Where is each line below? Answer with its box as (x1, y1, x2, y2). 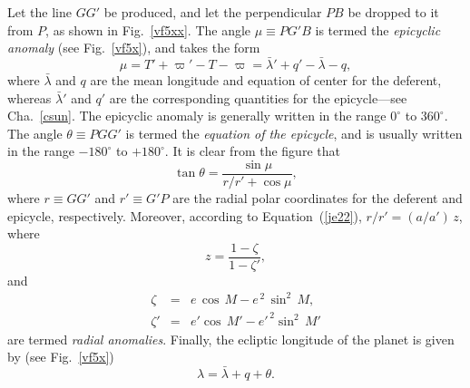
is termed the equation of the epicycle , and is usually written (125, 123, 463, 142)
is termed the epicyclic (315, 20, 441, 39)
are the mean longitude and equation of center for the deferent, (90, 71, 442, 89)
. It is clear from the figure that (164, 141, 340, 160)
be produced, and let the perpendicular (103, 3, 322, 21)
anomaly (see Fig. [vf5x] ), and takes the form (7, 38, 260, 57)
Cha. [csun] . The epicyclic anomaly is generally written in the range (7, 106, 387, 125)
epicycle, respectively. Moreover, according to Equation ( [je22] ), (7, 206, 362, 225)
